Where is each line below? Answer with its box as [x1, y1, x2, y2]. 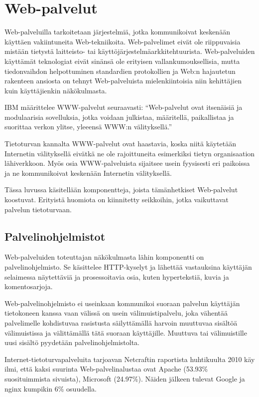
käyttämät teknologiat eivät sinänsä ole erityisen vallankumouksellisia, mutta [4, 55, 240, 66]
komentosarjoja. [4, 281, 53, 292]
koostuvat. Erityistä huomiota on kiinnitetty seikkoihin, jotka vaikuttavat [4, 194, 229, 205]
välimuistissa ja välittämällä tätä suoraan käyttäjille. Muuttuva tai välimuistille [4, 327, 247, 338]
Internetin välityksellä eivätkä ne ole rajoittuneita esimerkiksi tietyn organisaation [4, 148, 255, 158]
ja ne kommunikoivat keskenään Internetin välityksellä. [4, 167, 172, 178]
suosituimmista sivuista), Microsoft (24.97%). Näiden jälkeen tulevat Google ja [4, 373, 245, 384]
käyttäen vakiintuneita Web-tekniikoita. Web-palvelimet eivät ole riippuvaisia [4, 36, 241, 46]
